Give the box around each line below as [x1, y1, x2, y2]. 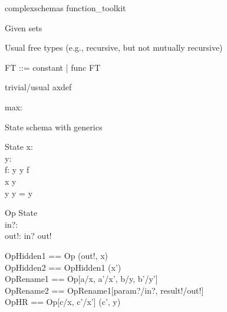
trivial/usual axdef [5, 81, 72, 93]
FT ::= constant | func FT [5, 61, 101, 73]
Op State [5, 206, 38, 219]
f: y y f [5, 163, 29, 176]
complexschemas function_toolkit [5, 2, 126, 14]
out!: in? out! [5, 229, 52, 242]
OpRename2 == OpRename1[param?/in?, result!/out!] [5, 284, 204, 296]
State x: [5, 140, 33, 153]
